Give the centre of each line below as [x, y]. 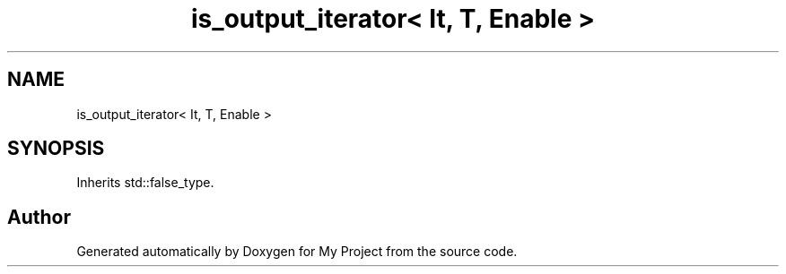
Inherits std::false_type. [145, 183]
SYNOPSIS [56, 149]
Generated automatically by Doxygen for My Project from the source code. [297, 252]
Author [39, 217]
